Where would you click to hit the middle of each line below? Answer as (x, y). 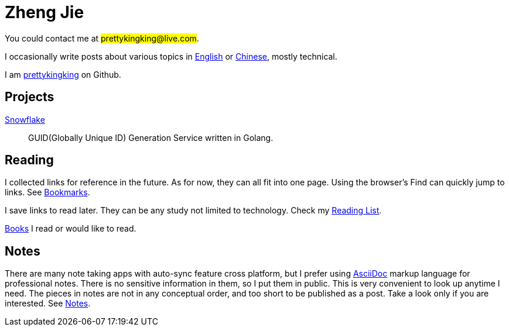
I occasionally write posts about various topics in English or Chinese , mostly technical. (171, 56)
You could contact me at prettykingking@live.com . (102, 38)
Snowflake (25, 119)
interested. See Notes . (48, 304)
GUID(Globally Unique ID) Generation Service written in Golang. (151, 137)
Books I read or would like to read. (71, 229)
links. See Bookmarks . (47, 192)
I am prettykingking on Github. (63, 74)
